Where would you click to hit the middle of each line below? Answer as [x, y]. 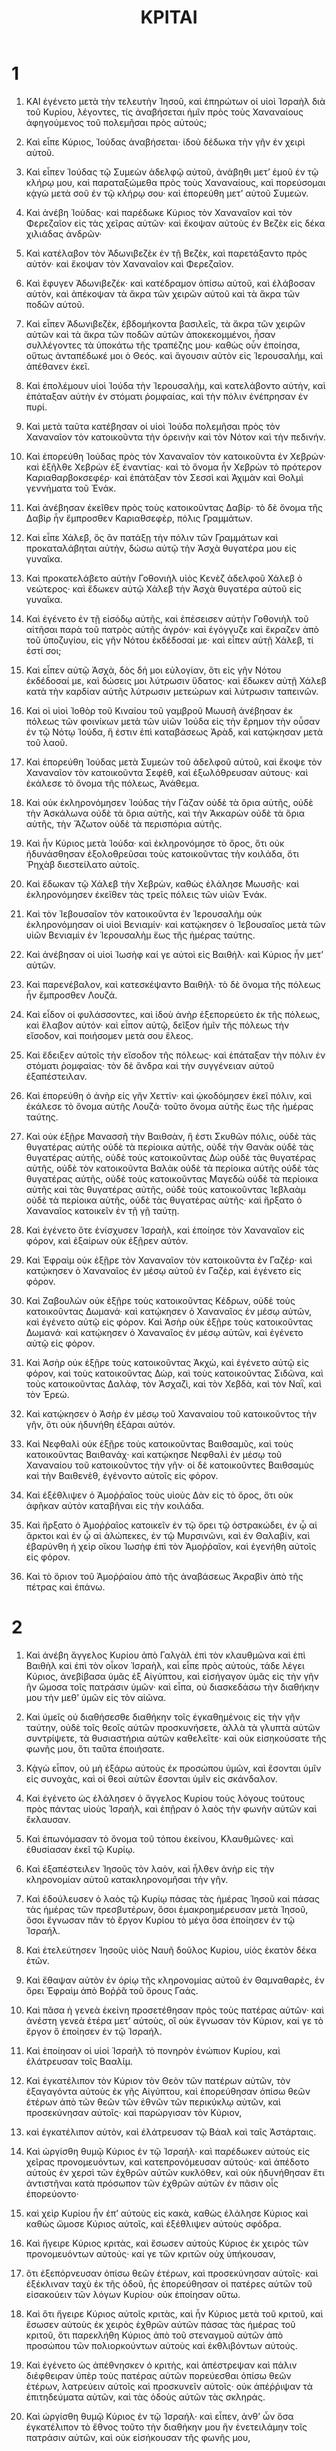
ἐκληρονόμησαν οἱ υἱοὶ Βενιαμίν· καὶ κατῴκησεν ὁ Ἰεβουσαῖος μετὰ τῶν [175, 924]
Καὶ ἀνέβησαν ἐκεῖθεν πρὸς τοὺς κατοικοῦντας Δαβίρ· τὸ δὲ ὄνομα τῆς [174, 507]
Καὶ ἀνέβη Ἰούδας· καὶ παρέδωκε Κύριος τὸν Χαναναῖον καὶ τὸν [159, 212]
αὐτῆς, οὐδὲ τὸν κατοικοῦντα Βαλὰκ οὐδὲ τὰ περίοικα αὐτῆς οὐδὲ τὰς [172, 1168]
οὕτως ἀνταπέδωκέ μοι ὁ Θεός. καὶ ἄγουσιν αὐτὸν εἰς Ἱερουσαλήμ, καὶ [174, 355]
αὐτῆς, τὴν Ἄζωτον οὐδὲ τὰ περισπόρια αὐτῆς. [124, 823]
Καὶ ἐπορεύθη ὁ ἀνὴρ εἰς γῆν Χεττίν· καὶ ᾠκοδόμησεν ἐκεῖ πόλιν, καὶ [169, 1095]
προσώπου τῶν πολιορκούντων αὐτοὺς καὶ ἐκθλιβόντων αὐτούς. [161, 2345]
